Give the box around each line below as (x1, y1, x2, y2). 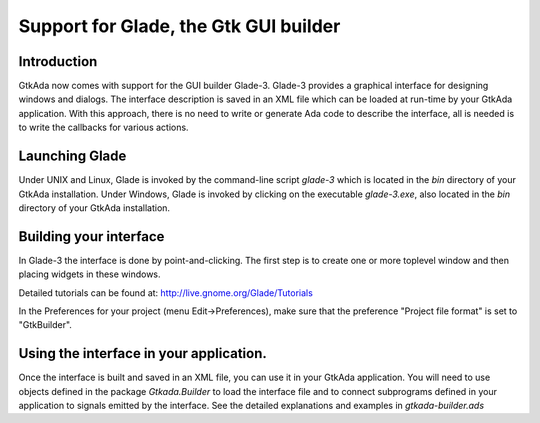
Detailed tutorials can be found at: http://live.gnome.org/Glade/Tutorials (18, 286, 314, 299)
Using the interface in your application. (18, 345, 267, 362)
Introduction (18, 53, 98, 70)
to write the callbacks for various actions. (18, 121, 189, 134)
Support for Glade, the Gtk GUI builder (18, 15, 341, 37)
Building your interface (18, 228, 165, 245)
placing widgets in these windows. (18, 268, 161, 280)
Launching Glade (18, 148, 127, 165)
